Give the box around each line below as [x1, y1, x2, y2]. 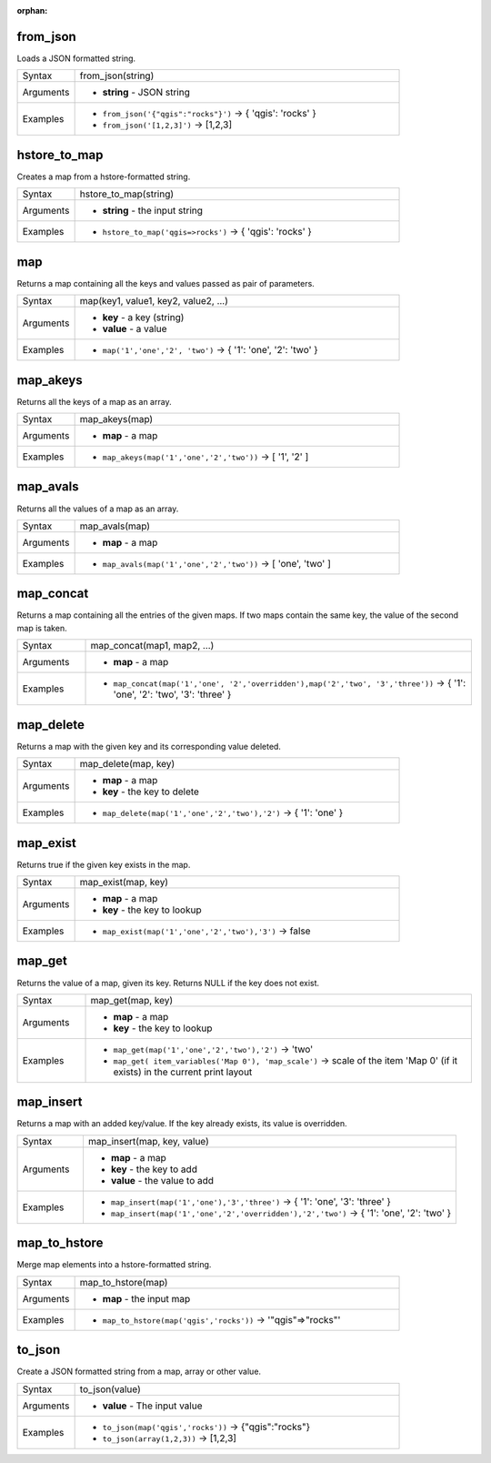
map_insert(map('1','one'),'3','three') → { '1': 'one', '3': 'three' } [110, 1195, 391, 1207]
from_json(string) [79, 69, 155, 82]
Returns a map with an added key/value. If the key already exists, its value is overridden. [16, 1118, 347, 1129]
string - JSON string [102, 86, 190, 99]
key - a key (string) [102, 311, 185, 324]
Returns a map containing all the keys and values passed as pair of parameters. [16, 277, 316, 288]
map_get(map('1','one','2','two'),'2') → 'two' [113, 1043, 314, 1055]
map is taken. [16, 622, 67, 633]
